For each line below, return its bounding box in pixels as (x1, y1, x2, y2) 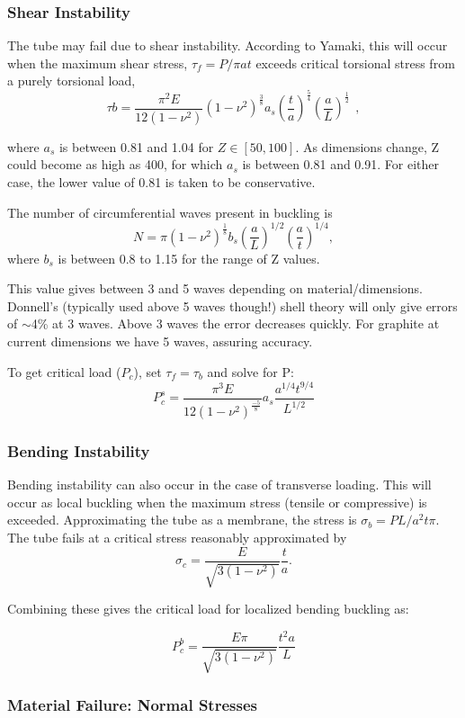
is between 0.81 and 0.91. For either (242, 155, 439, 174)
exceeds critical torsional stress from (255, 53, 455, 72)
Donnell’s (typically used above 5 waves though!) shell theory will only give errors (7, 296, 458, 315)
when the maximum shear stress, (7, 53, 188, 72)
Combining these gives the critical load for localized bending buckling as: (7, 599, 409, 618)
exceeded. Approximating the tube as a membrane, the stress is (7, 510, 357, 529)
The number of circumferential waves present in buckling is (7, 202, 333, 221)
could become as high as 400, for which (7, 155, 223, 174)
